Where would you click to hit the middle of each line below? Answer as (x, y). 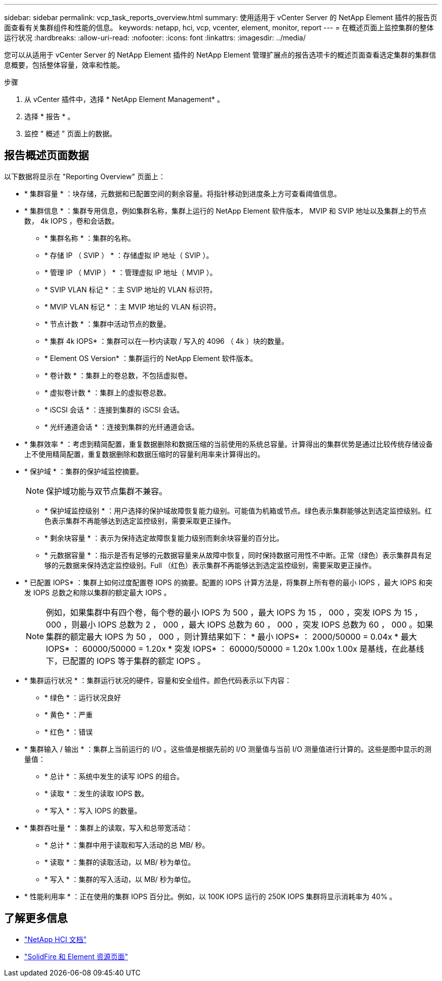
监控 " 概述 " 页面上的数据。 (70, 134)
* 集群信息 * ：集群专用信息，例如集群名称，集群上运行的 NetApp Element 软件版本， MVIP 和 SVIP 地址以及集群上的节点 (226, 211)
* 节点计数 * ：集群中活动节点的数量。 (107, 324)
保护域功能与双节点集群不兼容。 (107, 491)
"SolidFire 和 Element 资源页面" (76, 956)
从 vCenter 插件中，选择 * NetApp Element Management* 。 (124, 99)
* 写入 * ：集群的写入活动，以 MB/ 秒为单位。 (120, 879)
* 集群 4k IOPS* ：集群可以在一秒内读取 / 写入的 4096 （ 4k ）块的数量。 (167, 341)
